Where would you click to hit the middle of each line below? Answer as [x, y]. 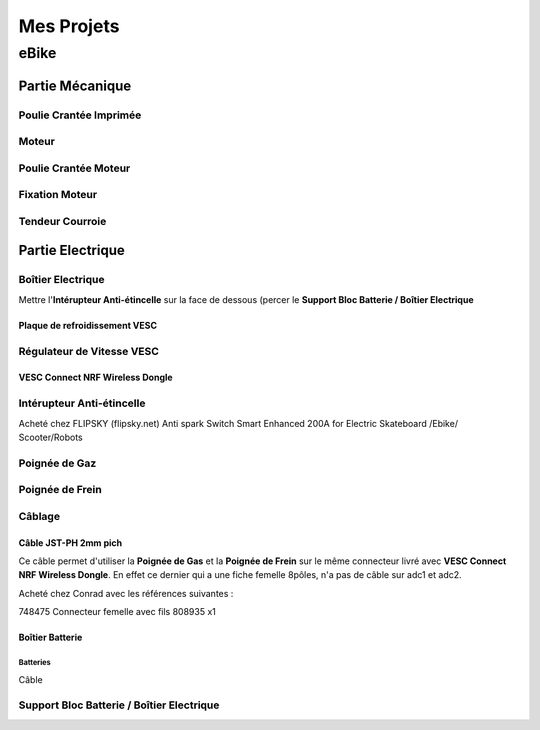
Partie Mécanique [75, 85]
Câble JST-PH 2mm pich [70, 542]
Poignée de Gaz [57, 463]
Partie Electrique [71, 250]
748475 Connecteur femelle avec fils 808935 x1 [117, 612]
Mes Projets [69, 26]
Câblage [39, 516]
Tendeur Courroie [62, 221]
